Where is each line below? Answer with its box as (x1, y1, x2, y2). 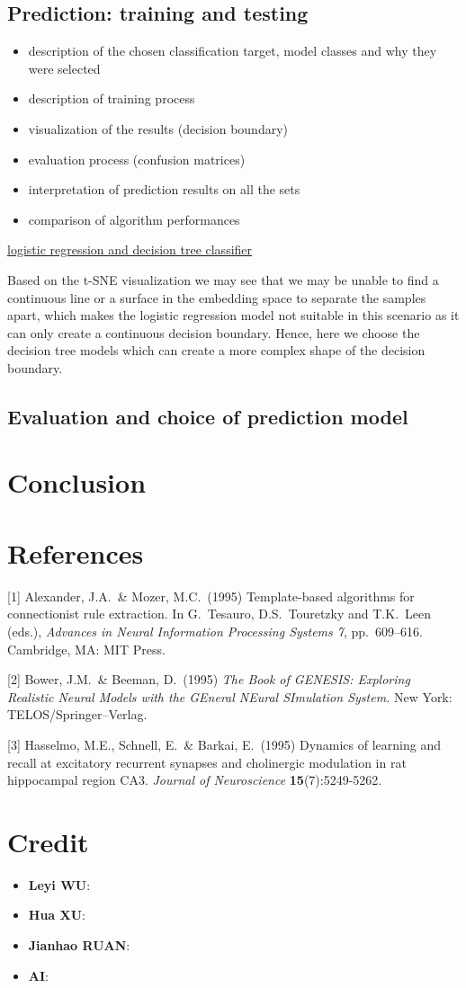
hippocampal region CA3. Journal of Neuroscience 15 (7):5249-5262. (7, 770, 382, 789)
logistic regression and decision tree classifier (7, 240, 253, 259)
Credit (7, 823, 89, 859)
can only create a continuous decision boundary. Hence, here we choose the (7, 323, 420, 342)
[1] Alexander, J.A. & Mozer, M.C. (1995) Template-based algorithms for (7, 586, 415, 605)
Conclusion (7, 464, 147, 501)
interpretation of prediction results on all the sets (28, 180, 300, 199)
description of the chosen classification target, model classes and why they (28, 41, 437, 60)
